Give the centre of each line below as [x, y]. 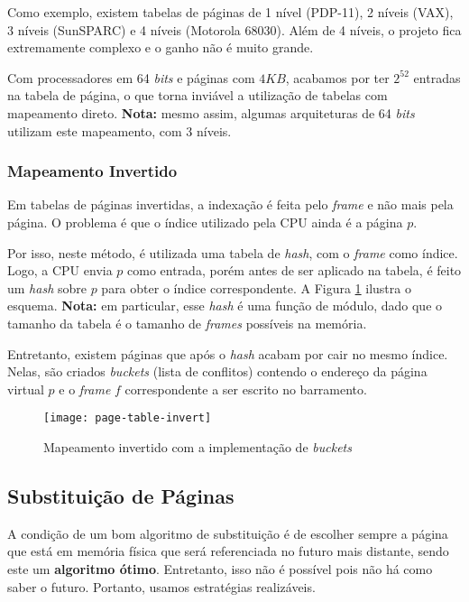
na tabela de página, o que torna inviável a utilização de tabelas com [198, 95]
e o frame [85, 389]
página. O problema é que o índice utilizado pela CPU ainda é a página [205, 222]
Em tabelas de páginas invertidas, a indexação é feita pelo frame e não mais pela [230, 204]
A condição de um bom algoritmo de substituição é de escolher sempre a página [228, 533]
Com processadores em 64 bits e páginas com [131, 77]
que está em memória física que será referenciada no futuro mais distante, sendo [228, 551]
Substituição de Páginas [121, 495]
